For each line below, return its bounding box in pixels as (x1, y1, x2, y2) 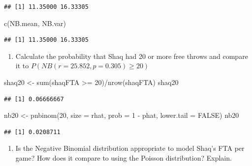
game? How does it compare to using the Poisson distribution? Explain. (15, 152, 232, 163)
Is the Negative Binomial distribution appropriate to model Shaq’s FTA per (15, 143, 245, 153)
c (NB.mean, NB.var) (4, 18, 66, 28)
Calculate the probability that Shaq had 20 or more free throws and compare (15, 51, 248, 61)
